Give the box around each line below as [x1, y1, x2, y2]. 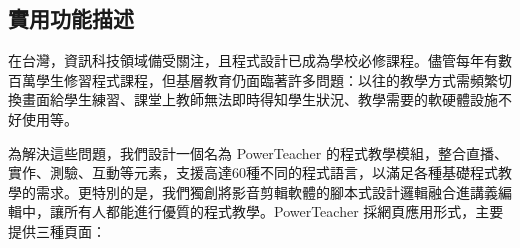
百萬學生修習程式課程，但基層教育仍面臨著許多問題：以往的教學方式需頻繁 [8, 69, 498, 90]
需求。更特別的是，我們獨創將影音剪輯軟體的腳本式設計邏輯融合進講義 [35, 181, 498, 202]
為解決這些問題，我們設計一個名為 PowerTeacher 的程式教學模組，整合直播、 [8, 142, 508, 163]
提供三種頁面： [8, 220, 106, 241]
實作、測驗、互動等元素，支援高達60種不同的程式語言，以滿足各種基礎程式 [8, 162, 498, 183]
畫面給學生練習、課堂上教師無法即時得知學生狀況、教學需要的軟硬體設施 [21, 89, 498, 110]
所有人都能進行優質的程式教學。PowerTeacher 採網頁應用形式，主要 [63, 201, 504, 222]
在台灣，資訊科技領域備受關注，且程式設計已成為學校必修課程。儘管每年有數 [8, 50, 512, 71]
